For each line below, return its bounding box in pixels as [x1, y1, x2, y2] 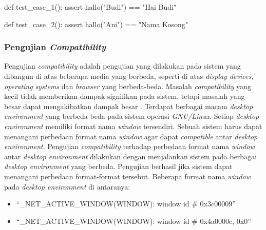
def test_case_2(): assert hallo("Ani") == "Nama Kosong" [4, 18, 188, 29]
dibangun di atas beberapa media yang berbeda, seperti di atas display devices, [4, 71, 254, 81]
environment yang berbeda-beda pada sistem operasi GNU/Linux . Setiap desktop [4, 111, 259, 121]
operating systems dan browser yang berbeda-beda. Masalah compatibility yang [4, 80, 251, 91]
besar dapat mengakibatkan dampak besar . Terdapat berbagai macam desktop [4, 100, 253, 111]
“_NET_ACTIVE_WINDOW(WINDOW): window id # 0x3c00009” [16, 198, 236, 209]
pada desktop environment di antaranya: [4, 181, 130, 192]
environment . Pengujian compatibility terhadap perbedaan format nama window [4, 141, 255, 152]
